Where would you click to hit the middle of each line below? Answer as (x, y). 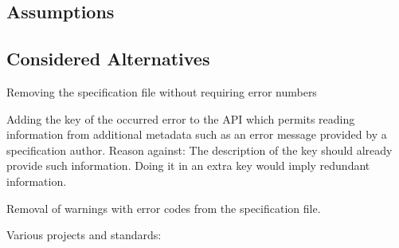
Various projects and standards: (84, 235)
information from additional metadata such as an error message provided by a (197, 134)
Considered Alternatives (108, 59)
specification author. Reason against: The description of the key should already (199, 150)
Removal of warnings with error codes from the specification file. (164, 208)
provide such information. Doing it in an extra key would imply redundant (188, 165)
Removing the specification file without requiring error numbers (162, 91)
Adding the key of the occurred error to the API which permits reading (181, 118)
